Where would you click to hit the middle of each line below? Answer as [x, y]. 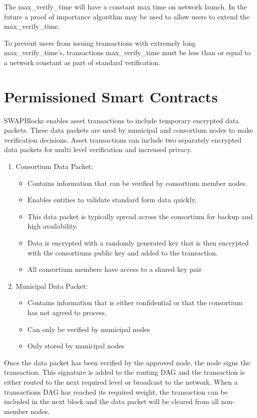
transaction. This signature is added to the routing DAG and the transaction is [125, 372]
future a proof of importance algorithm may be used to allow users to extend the [127, 16]
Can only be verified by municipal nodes [89, 329]
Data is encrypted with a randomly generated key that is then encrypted [138, 243]
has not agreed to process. [67, 312]
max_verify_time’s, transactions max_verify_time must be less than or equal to [128, 52]
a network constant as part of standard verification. [82, 62]
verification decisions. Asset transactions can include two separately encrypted [123, 139]
